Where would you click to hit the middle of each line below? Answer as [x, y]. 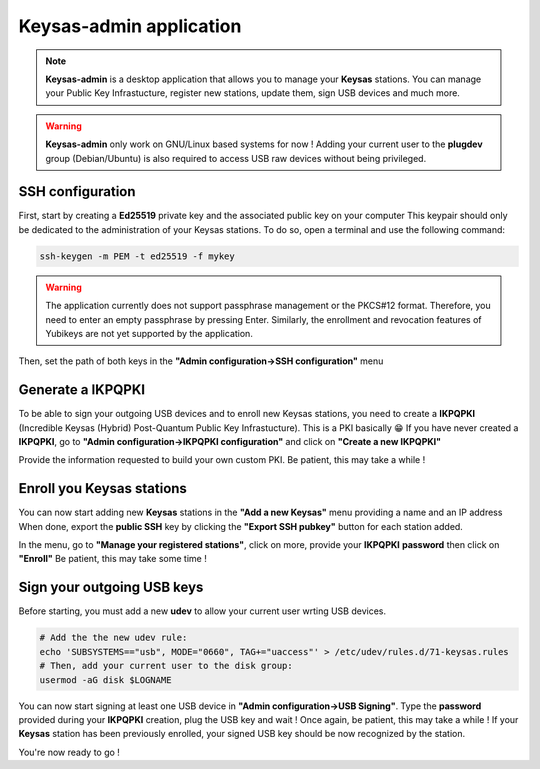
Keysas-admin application [130, 26]
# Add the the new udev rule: [113, 638]
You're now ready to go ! [69, 752]
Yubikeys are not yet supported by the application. [149, 333]
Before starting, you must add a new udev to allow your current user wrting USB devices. [202, 611]
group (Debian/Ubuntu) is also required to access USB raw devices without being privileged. [236, 158]
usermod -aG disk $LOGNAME [105, 679]
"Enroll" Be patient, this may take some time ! [112, 559]
